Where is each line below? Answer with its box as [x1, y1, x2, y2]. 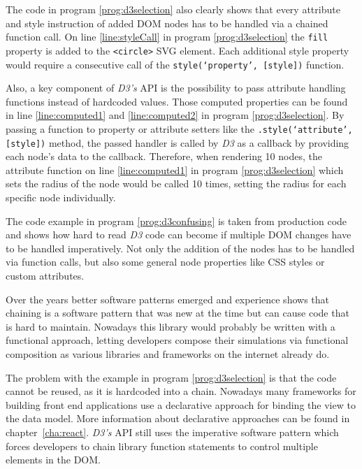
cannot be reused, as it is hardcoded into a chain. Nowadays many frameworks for [6, 384, 356, 398]
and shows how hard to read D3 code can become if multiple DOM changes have [6, 227, 352, 242]
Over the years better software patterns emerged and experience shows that [6, 291, 329, 306]
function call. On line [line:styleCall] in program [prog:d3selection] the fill [6, 29, 328, 44]
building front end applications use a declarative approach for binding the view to [6, 397, 356, 412]
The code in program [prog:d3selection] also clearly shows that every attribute [6, 2, 340, 16]
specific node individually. [6, 190, 116, 205]
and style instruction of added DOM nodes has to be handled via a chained [6, 15, 328, 30]
